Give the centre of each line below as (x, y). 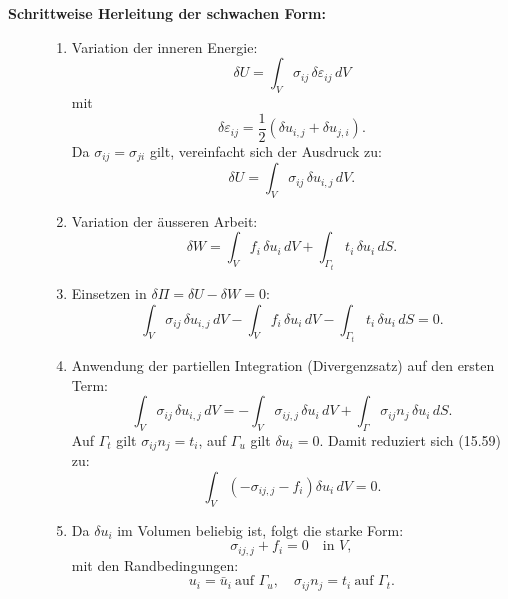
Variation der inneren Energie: (164, 46)
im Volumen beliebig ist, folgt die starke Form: (260, 529)
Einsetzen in (109, 292)
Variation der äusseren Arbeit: (164, 220)
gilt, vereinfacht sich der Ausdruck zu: (265, 150)
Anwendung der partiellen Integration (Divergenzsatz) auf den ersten (283, 364)
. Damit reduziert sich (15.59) (410, 439)
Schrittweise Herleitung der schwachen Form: (167, 13)
